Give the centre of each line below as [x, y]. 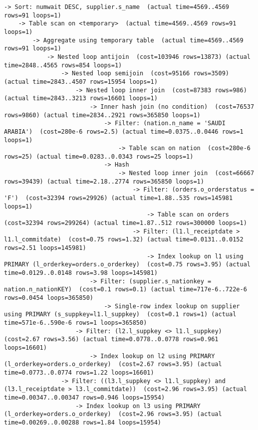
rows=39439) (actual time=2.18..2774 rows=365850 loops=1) [104, 181]
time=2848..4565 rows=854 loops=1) [63, 65]
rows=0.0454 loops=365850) [49, 298]
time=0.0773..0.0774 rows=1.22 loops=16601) [79, 372]
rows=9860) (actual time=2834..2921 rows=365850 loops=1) [102, 115]
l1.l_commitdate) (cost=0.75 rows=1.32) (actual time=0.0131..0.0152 [124, 240]
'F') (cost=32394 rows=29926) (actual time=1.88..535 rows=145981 [119, 198]
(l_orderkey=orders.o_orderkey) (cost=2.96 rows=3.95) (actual [113, 414]
